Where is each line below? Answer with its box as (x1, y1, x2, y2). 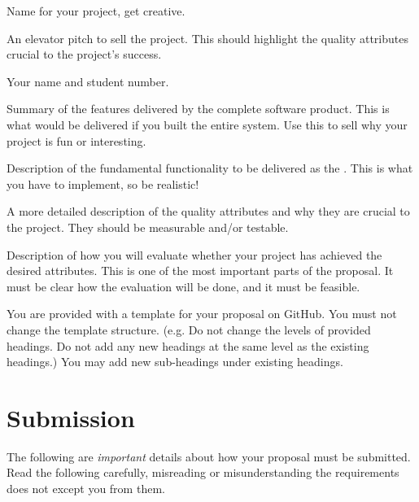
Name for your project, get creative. (7, 2, 185, 19)
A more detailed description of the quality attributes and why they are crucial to (7, 203, 410, 220)
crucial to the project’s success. (7, 46, 162, 63)
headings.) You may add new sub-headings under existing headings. (7, 353, 343, 370)
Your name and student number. (7, 72, 169, 89)
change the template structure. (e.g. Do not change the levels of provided (7, 321, 371, 338)
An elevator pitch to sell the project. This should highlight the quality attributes (7, 29, 408, 46)
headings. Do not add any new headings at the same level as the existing (7, 337, 369, 354)
